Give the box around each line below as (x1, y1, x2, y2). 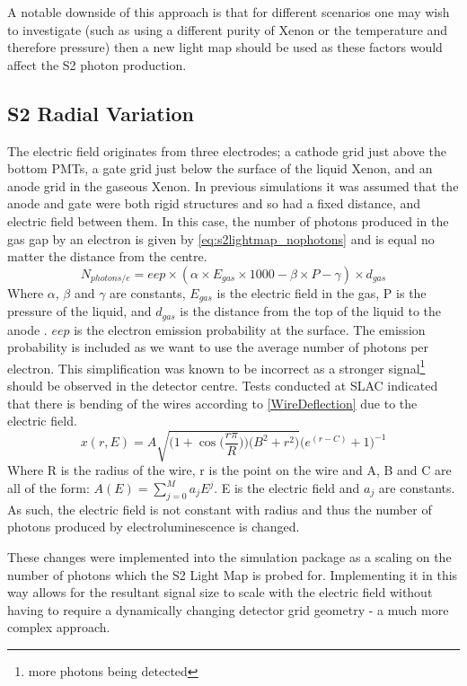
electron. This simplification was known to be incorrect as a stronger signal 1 (7, 356, 426, 377)
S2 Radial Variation (7, 99, 194, 127)
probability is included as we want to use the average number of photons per (7, 338, 429, 356)
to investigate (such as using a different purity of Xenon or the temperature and (7, 20, 448, 39)
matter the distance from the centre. (7, 247, 207, 266)
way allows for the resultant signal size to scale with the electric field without (7, 583, 433, 602)
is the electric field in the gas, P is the (216, 283, 427, 302)
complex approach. (7, 618, 110, 637)
